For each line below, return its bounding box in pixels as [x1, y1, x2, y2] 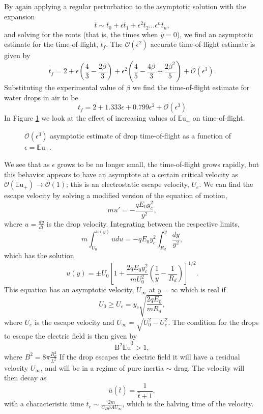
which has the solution [4, 250, 74, 261]
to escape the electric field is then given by [4, 330, 137, 341]
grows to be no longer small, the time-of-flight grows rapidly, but [57, 159, 259, 170]
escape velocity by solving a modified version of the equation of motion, [4, 190, 227, 201]
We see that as [4, 159, 50, 170]
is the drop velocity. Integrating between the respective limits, [46, 218, 240, 229]
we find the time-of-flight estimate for [132, 82, 250, 93]
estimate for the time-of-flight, [4, 39, 98, 49]
